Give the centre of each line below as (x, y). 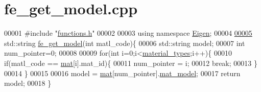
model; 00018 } (28, 83)
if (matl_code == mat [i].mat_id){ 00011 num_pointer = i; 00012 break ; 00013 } (131, 63)
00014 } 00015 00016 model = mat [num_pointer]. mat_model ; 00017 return (122, 73)
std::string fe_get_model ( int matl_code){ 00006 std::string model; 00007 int (125, 43)
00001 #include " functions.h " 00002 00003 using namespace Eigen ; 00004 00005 (128, 33)
